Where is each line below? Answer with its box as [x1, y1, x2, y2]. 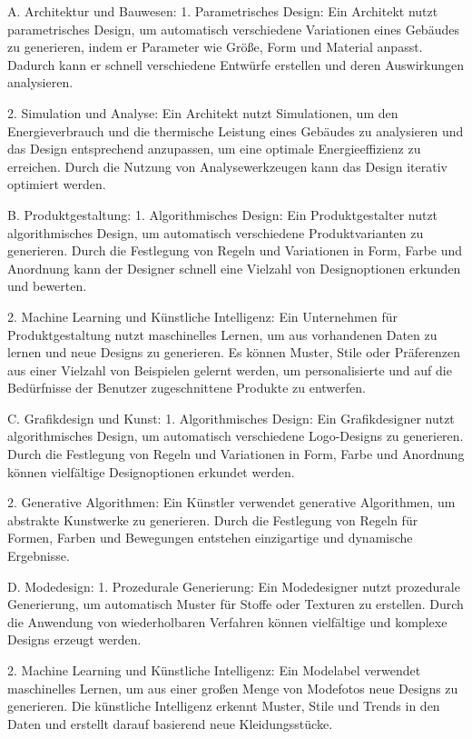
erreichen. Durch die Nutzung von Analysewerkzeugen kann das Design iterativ [7, 156, 447, 175]
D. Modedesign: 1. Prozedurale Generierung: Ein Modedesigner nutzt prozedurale [7, 576, 460, 595]
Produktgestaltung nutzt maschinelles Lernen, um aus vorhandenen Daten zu [7, 325, 438, 344]
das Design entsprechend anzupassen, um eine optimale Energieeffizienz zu [7, 139, 421, 158]
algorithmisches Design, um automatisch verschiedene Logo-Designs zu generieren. [7, 426, 464, 445]
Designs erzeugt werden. [7, 630, 142, 649]
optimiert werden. [7, 175, 106, 194]
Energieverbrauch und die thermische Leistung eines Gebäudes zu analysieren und [7, 121, 464, 140]
